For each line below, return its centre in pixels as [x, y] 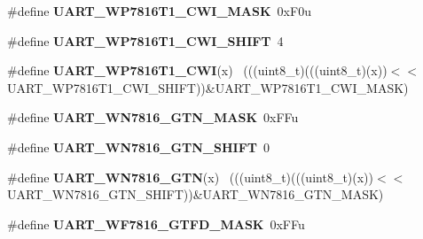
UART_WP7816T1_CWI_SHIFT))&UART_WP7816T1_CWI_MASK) [208, 87]
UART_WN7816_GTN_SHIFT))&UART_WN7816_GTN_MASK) [196, 194]
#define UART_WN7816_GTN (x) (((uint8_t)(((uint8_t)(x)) [191, 177]
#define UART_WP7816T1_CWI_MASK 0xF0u [159, 11]
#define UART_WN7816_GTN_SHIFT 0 [138, 146]
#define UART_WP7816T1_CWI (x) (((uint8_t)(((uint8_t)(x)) [197, 70]
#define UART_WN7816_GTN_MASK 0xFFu [153, 117]
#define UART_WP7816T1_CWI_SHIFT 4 [145, 40]
